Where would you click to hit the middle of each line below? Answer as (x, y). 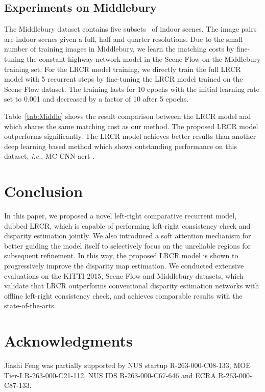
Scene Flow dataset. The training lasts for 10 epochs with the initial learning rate (132, 89)
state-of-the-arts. (30, 305)
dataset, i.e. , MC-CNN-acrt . (49, 156)
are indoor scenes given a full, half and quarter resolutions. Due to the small (124, 39)
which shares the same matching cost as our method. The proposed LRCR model (131, 126)
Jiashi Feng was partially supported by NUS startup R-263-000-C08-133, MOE (127, 365)
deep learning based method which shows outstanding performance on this (121, 146)
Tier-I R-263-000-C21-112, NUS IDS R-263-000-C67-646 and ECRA (110, 375)
